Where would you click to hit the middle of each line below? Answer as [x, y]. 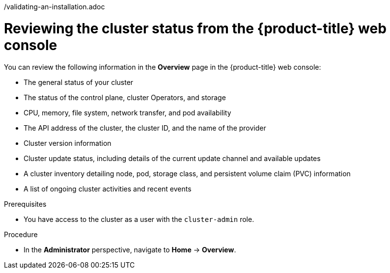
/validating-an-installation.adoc [55, 7]
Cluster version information [68, 143]
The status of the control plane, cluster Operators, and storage [125, 97]
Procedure [21, 234]
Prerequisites [25, 204]
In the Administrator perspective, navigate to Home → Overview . [130, 249]
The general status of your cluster [79, 82]
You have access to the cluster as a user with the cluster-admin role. [139, 219]
